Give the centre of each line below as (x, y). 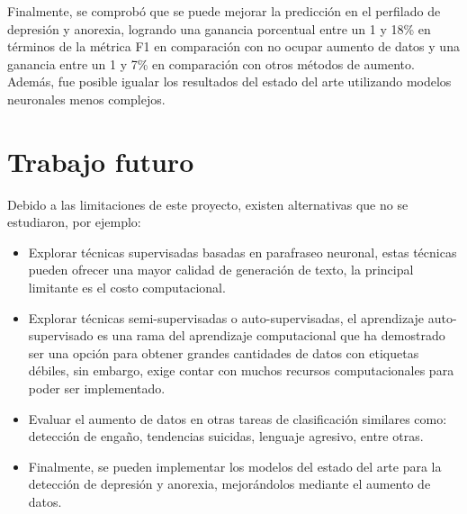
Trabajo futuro (101, 161)
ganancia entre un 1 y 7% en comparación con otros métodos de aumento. (211, 63)
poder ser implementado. (97, 388)
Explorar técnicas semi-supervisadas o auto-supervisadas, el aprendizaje (226, 317)
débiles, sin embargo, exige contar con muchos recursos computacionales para (241, 370)
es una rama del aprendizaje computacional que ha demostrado (271, 335)
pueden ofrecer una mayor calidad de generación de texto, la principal (221, 270)
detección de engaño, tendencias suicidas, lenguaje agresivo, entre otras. (226, 436)
